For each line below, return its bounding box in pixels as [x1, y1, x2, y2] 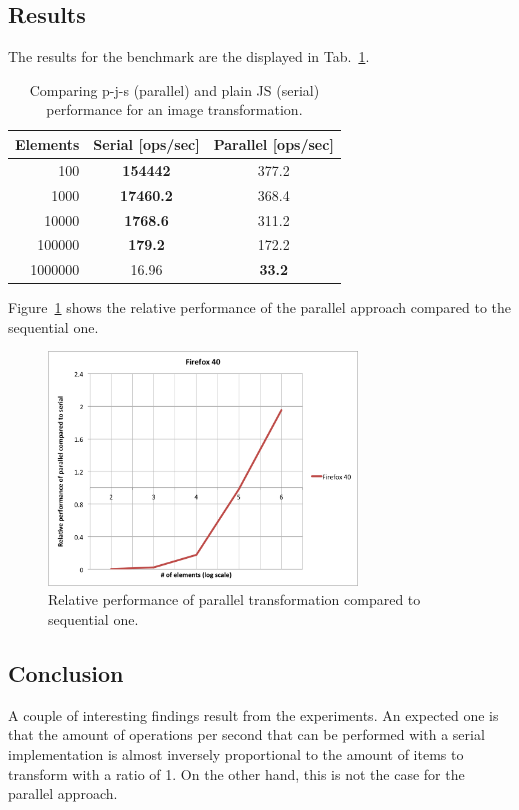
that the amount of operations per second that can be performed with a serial [8, 724, 485, 745]
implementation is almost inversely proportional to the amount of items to [8, 743, 464, 764]
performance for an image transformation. [46, 99, 303, 120]
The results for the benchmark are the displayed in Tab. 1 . [8, 46, 370, 67]
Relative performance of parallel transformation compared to [48, 589, 421, 610]
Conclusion [8, 657, 124, 688]
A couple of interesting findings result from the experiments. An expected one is [8, 704, 499, 725]
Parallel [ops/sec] [213, 133, 334, 154]
